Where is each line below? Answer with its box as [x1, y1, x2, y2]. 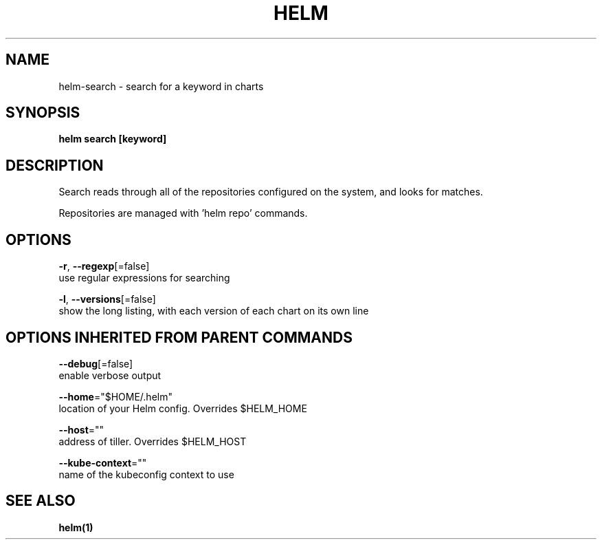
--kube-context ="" [58, 456, 147, 469]
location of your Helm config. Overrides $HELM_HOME [58, 402, 307, 414]
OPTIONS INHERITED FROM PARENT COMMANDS [5, 328, 353, 346]
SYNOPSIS [5, 104, 80, 122]
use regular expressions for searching [58, 272, 230, 284]
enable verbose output [58, 369, 161, 381]
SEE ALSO [5, 492, 76, 510]
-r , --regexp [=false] [58, 260, 150, 272]
